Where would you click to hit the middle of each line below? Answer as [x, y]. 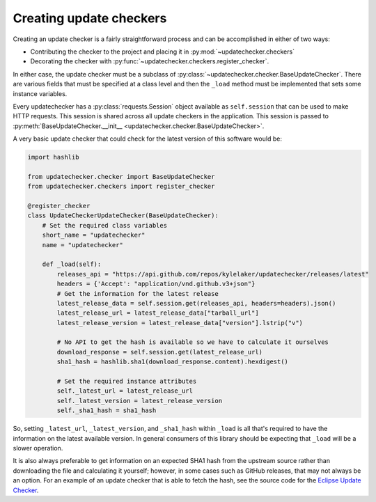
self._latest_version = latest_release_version [140, 401]
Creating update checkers [90, 18]
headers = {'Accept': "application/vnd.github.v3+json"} [156, 284]
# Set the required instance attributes [127, 382]
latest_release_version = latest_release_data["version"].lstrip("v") [180, 323]
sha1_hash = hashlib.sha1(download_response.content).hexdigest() [173, 362]
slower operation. [38, 448]
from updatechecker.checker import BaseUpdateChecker [121, 177]
